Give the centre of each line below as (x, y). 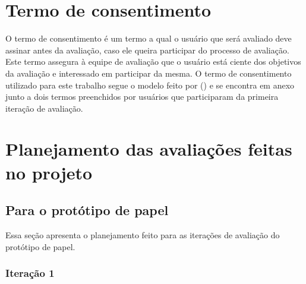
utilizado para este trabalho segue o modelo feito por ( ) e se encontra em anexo (150, 85)
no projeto (49, 172)
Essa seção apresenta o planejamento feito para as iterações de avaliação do (143, 235)
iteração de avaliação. (44, 108)
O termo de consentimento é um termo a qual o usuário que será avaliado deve (149, 38)
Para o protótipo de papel (87, 210)
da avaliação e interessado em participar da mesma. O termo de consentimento (149, 73)
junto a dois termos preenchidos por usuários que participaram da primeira (142, 97)
